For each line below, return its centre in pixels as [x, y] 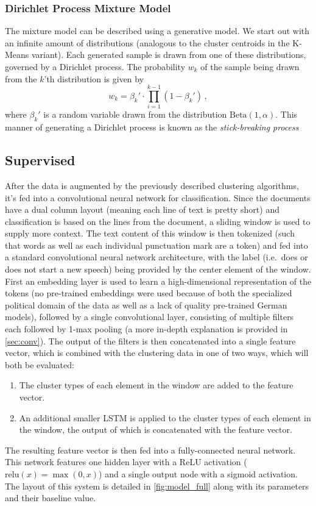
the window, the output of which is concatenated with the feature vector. [156, 429]
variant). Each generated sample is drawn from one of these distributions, [169, 55]
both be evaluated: [40, 364]
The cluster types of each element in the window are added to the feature [156, 385]
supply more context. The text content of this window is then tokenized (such [150, 233]
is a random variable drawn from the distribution [135, 114]
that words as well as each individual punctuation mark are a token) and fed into [156, 245]
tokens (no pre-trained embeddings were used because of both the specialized [149, 293]
